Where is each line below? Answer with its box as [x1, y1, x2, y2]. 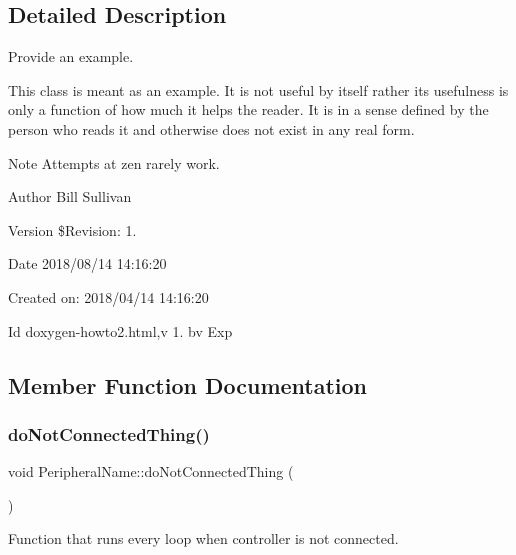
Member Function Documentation [8, 369, 368, 400]
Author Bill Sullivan [8, 186, 132, 207]
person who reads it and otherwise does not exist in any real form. [8, 118, 415, 139]
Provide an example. [8, 46, 134, 67]
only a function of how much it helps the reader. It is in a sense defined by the [8, 99, 489, 120]
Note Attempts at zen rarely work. [8, 152, 220, 173]
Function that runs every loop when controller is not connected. [8, 528, 399, 549]
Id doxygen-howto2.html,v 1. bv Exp [8, 320, 233, 341]
